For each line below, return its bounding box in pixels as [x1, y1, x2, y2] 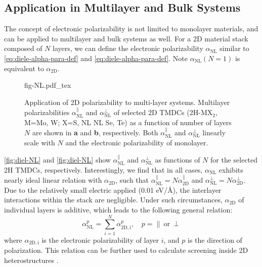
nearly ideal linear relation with [4, 175, 102, 185]
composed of [4, 43, 42, 54]
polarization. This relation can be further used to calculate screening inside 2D [4, 245, 248, 255]
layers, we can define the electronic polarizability [53, 43, 203, 54]
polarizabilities [24, 107, 70, 118]
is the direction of [188, 234, 242, 245]
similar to [220, 43, 249, 54]
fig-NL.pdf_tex [24, 80, 71, 90]
